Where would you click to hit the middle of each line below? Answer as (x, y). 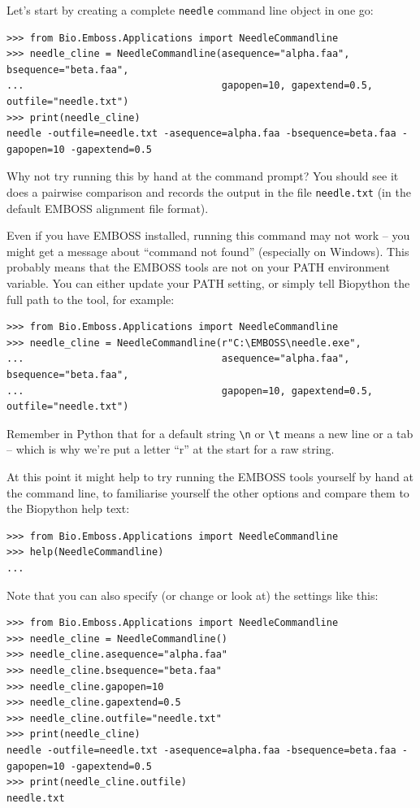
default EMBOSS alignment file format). (108, 208)
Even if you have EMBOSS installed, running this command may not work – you (208, 235)
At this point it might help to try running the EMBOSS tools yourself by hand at (210, 477)
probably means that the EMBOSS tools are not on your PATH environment (198, 267)
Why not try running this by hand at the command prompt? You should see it (203, 176)
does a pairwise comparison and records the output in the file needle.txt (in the (209, 192)
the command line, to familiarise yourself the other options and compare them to (208, 492)
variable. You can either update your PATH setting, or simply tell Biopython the (208, 283)
